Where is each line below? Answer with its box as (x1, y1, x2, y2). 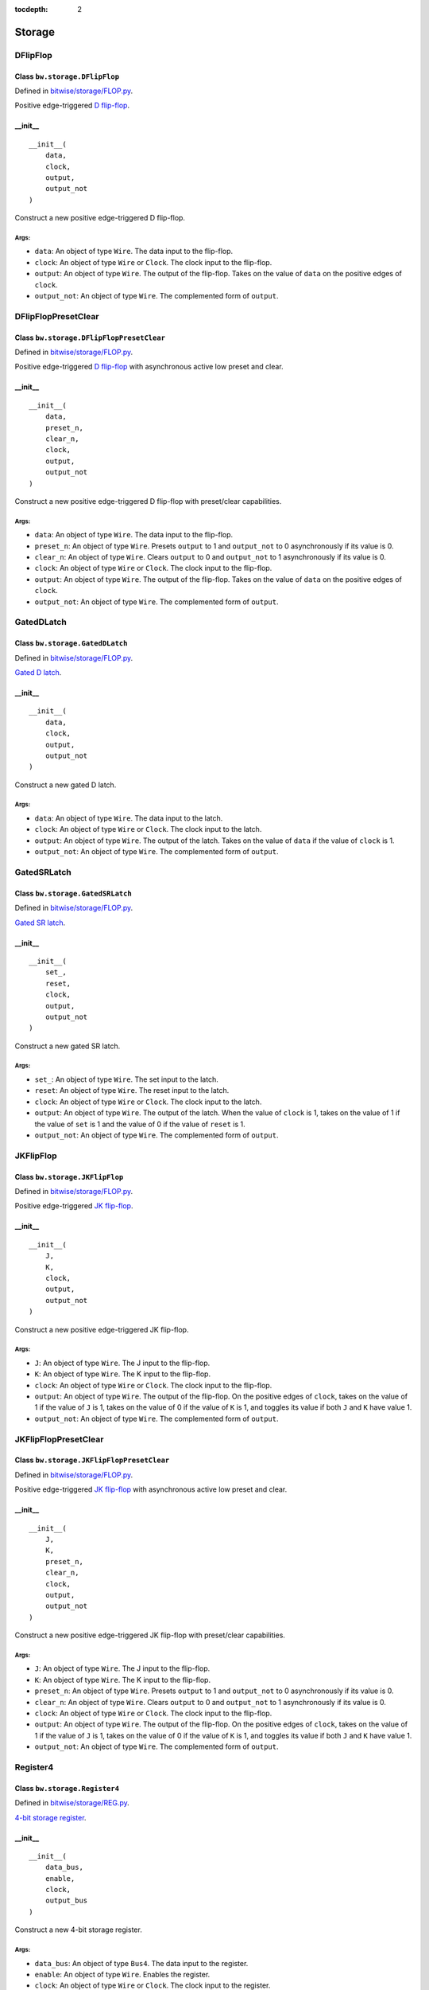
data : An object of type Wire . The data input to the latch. (34, 814, 223, 823)
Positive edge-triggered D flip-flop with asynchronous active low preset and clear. (14, 362, 284, 372)
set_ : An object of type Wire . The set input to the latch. (34, 1075, 218, 1084)
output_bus (44, 1896, 88, 1906)
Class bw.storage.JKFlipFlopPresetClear (14, 1455, 170, 1465)
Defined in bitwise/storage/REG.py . (14, 1798, 130, 1808)
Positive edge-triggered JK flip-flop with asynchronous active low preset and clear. (14, 1485, 288, 1494)
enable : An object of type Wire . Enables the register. (34, 1970, 211, 1980)
